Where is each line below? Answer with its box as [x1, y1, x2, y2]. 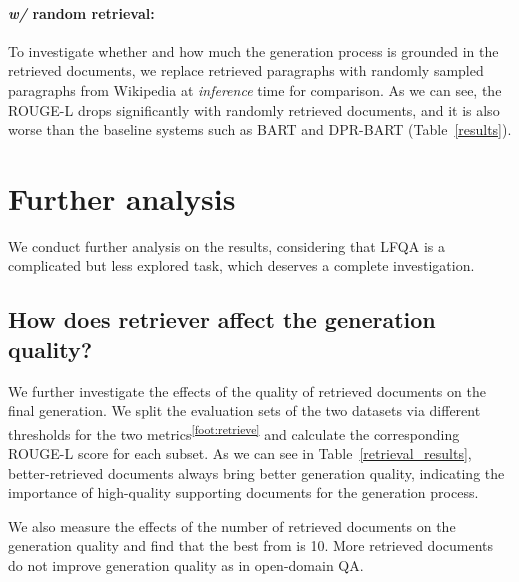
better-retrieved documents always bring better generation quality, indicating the [8, 462, 505, 483]
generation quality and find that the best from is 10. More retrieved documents [8, 535, 494, 556]
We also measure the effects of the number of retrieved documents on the [8, 515, 456, 536]
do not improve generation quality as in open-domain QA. [8, 555, 364, 576]
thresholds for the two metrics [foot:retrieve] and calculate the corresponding [8, 420, 460, 444]
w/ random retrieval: [8, 2, 155, 23]
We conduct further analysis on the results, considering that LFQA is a [8, 235, 445, 256]
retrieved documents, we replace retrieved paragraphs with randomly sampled [8, 60, 484, 81]
